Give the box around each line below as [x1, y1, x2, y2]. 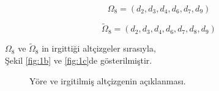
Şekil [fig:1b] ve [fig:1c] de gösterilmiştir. [5, 54, 152, 67]
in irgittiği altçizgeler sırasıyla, [42, 42, 156, 55]
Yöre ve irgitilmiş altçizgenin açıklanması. [29, 74, 186, 87]
